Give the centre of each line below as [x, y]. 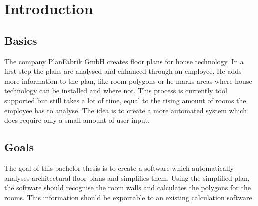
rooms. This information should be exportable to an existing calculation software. [129, 197]
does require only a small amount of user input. [77, 120]
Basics [21, 40]
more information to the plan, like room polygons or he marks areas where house [128, 80]
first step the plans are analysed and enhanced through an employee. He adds [123, 71]
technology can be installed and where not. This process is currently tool [116, 90]
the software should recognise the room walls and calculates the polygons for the [127, 188]
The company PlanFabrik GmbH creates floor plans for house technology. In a [124, 61]
